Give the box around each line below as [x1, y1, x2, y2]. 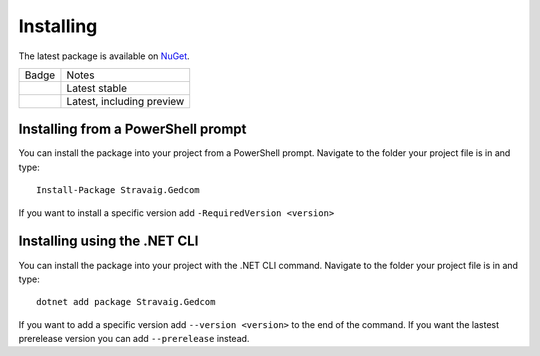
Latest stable [66, 81, 127, 95]
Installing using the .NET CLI [18, 233, 199, 250]
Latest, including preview [66, 94, 185, 108]
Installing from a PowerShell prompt [18, 121, 247, 138]
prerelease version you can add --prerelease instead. [18, 333, 250, 345]
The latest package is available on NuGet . [18, 50, 190, 62]
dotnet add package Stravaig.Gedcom [36, 296, 216, 308]
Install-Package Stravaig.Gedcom [36, 185, 200, 196]
